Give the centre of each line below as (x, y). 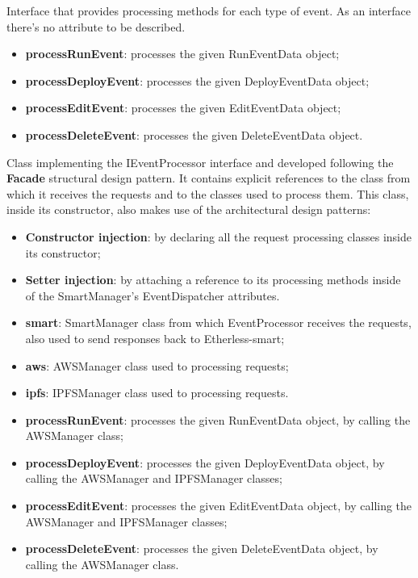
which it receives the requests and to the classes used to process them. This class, (208, 193)
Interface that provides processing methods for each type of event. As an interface (209, 10)
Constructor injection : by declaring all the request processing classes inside (218, 236)
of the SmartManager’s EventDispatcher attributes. (153, 295)
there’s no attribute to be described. (96, 26)
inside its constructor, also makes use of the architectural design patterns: (189, 209)
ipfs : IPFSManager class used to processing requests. (157, 393)
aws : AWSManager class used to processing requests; (157, 365)
